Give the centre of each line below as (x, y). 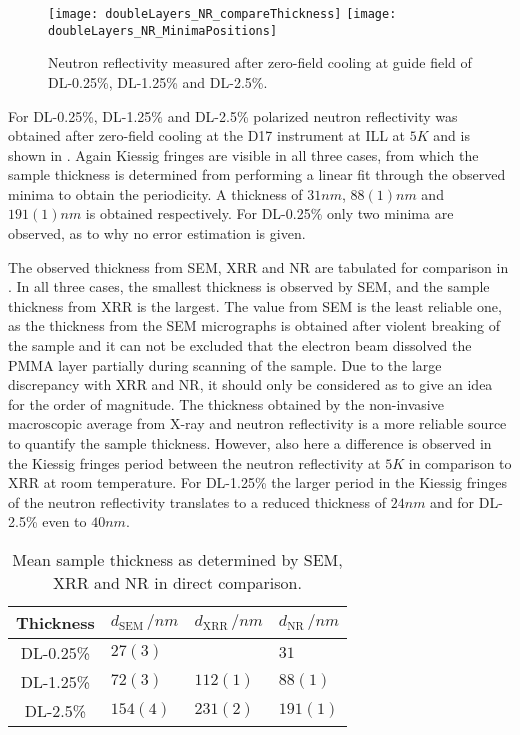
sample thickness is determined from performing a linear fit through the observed (257, 174)
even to (64, 521)
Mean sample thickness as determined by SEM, (177, 559)
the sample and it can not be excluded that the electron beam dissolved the (240, 345)
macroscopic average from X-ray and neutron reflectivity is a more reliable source (257, 423)
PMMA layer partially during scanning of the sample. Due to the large (225, 364)
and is (451, 135)
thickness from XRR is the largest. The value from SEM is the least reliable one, (255, 305)
